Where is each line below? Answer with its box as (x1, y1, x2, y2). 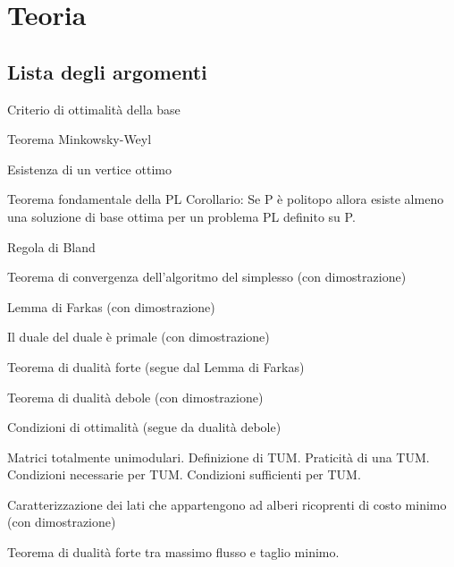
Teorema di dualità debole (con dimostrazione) (7, 387, 264, 406)
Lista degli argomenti (7, 57, 207, 85)
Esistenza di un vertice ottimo (7, 159, 172, 178)
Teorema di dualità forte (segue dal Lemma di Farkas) (7, 357, 305, 376)
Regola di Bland (7, 237, 96, 256)
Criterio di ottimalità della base (7, 99, 181, 118)
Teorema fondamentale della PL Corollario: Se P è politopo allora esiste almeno (7, 190, 444, 208)
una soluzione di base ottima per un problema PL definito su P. (7, 207, 356, 225)
